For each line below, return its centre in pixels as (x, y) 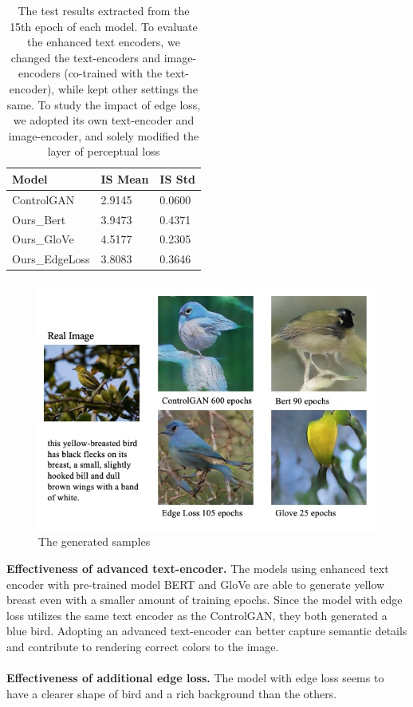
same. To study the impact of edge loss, (104, 104)
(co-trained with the (113, 73)
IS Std (177, 178)
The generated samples (94, 541)
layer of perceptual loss (104, 151)
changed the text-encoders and (85, 57)
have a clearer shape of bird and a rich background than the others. (172, 693)
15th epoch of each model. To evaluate (104, 26)
